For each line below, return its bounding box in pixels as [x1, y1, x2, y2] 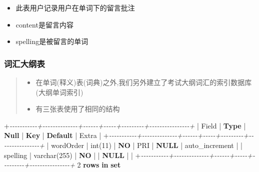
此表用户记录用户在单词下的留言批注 [15, 2, 135, 12]
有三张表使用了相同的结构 [35, 103, 120, 114]
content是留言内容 [15, 19, 73, 29]
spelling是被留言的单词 [15, 36, 88, 46]
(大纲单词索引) [35, 86, 83, 97]
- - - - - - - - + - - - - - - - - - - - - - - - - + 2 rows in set [4, 159, 121, 170]
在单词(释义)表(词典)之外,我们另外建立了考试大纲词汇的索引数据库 [35, 77, 252, 87]
